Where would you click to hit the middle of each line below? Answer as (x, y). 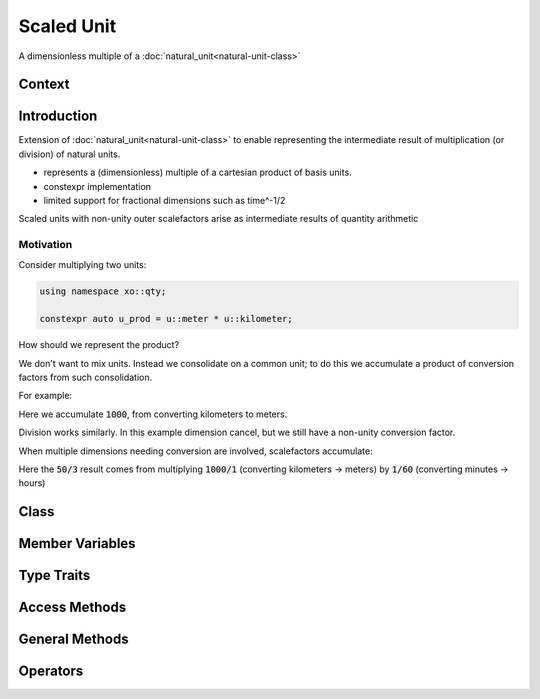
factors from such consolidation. (85, 377)
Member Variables (77, 543)
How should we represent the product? (99, 345)
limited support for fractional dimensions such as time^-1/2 (164, 201)
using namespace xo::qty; (103, 291)
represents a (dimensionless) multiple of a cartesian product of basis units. (197, 172)
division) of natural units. (69, 154)
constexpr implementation (97, 186)
